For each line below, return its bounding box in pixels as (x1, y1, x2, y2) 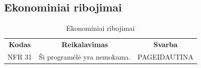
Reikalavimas (61, 39, 108, 50)
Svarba (153, 39, 177, 50)
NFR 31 (8, 51, 32, 62)
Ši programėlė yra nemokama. (39, 51, 131, 62)
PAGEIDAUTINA (137, 51, 193, 62)
